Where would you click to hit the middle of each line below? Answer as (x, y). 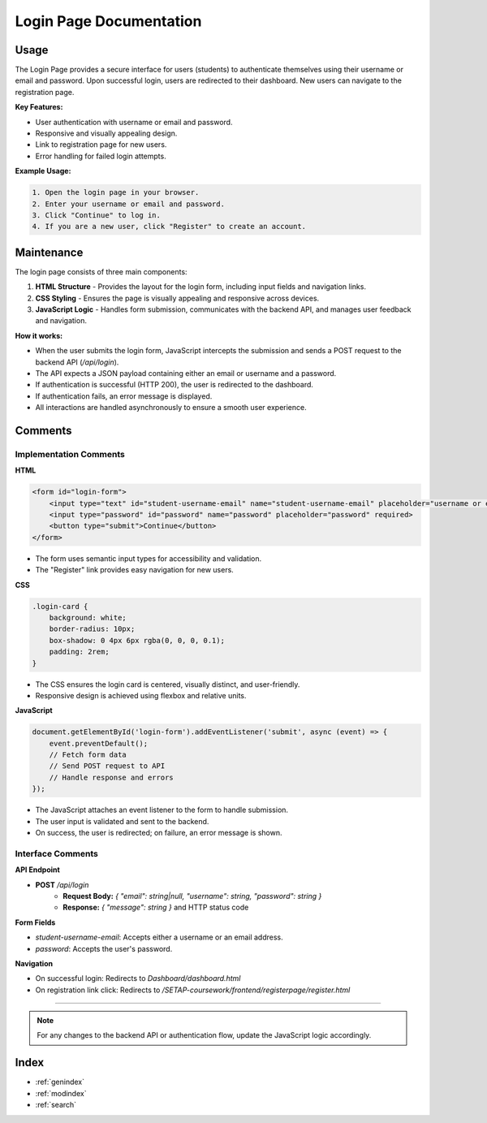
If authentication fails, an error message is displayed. (124, 396)
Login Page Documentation (108, 21)
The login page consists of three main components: (101, 271)
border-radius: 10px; (92, 629)
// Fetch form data (88, 755)
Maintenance (49, 252)
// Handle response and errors (111, 777)
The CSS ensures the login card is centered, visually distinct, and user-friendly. (168, 684)
